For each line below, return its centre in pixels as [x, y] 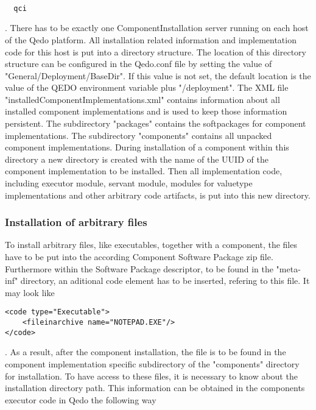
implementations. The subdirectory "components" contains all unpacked [139, 135]
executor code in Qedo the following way [81, 399]
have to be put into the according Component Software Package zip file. [139, 257]
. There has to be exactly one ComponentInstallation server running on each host [157, 28]
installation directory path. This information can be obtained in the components [155, 388]
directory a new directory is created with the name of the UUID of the [137, 159]
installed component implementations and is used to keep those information [146, 111]
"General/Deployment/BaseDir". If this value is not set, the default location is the [158, 75]
